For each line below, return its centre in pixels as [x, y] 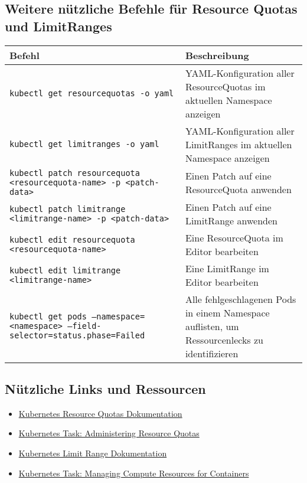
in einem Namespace [227, 312]
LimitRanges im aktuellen [239, 144]
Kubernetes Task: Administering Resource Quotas [109, 433]
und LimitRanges [58, 26]
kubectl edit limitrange [65, 270]
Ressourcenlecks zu [224, 340]
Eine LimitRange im [227, 268]
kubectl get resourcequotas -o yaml [92, 93]
